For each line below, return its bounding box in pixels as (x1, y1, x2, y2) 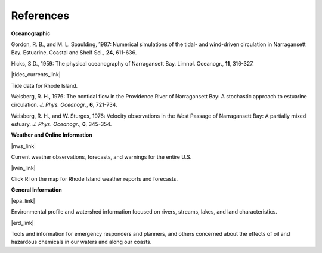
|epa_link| (11, 197, 35, 204)
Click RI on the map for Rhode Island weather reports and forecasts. (11, 175, 178, 183)
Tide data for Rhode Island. (11, 82, 78, 89)
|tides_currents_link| (11, 71, 61, 78)
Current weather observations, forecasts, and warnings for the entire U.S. (11, 153, 192, 161)
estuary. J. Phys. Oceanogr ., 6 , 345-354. (11, 121, 112, 128)
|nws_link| (11, 142, 36, 149)
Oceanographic (11, 30, 51, 37)
